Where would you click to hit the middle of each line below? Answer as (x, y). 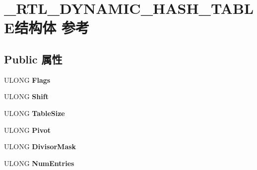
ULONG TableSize (34, 113)
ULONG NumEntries (39, 163)
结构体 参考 (52, 28)
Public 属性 (33, 59)
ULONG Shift (26, 96)
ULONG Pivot (28, 130)
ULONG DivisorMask (40, 146)
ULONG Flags (27, 80)
